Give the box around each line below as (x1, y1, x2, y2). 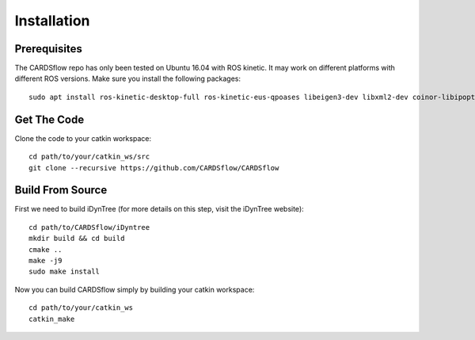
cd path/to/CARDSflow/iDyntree (28, 223, 150, 231)
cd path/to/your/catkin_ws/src (28, 152, 150, 162)
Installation (14, 12, 90, 29)
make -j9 (28, 256, 63, 265)
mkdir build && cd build (28, 234, 125, 243)
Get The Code (14, 113, 85, 126)
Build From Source (14, 183, 108, 197)
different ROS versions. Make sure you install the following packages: (14, 74, 241, 83)
